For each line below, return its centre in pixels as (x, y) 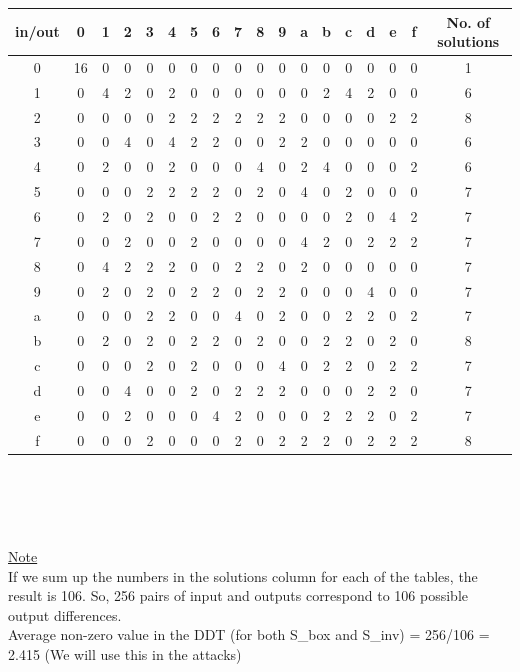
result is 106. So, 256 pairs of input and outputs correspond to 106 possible (238, 595)
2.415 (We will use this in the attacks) (125, 654)
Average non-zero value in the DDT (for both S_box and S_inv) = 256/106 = (249, 634)
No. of (468, 21)
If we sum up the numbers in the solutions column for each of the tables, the (243, 575)
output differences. (65, 614)
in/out (37, 31)
